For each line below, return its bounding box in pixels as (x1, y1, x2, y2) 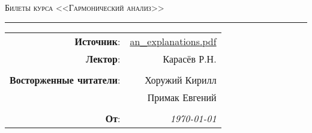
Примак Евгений (147, 90, 217, 104)
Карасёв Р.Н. (163, 51, 217, 66)
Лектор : (86, 51, 121, 66)
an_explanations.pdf (130, 34, 217, 48)
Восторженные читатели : (10, 72, 121, 87)
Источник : (74, 34, 121, 48)
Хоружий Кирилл (145, 72, 217, 87)
